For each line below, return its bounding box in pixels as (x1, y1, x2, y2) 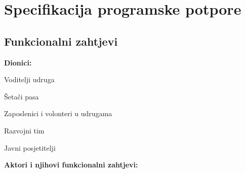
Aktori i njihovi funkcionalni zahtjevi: (4, 159, 138, 170)
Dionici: (4, 57, 32, 67)
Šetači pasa (4, 91, 39, 101)
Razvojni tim (4, 125, 45, 135)
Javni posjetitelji (4, 142, 56, 153)
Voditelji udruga (4, 74, 55, 85)
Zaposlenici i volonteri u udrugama (4, 108, 112, 119)
